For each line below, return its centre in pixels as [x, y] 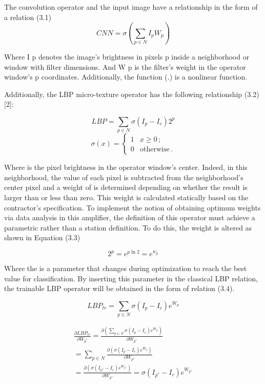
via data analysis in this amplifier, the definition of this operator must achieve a [130, 217]
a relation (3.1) [28, 17]
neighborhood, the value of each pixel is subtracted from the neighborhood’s [124, 177]
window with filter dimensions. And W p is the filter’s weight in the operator [125, 66]
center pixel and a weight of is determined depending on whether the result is [126, 187]
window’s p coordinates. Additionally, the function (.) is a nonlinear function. [126, 77]
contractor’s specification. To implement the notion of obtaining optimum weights [132, 207]
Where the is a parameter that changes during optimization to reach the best [126, 268]
